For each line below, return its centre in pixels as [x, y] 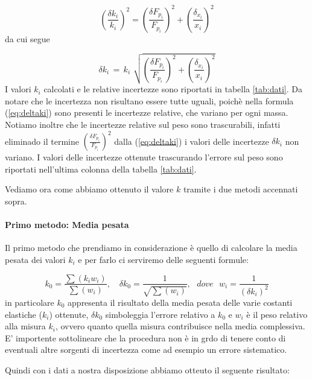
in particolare [30, 302]
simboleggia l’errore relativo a [160, 314]
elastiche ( [24, 314]
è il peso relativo [277, 314]
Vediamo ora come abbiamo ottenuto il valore [89, 189]
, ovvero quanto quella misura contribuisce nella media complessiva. [180, 326]
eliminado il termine [42, 141]
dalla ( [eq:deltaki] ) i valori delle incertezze [192, 141]
